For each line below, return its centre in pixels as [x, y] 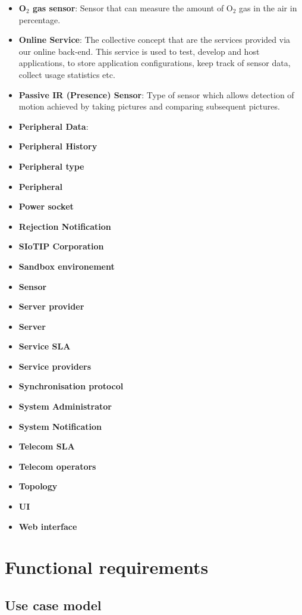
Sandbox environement [67, 266]
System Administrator [65, 406]
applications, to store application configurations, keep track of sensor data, [155, 63]
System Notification [60, 426]
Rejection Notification [65, 226]
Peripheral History [58, 146]
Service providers [55, 366]
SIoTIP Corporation [61, 246]
